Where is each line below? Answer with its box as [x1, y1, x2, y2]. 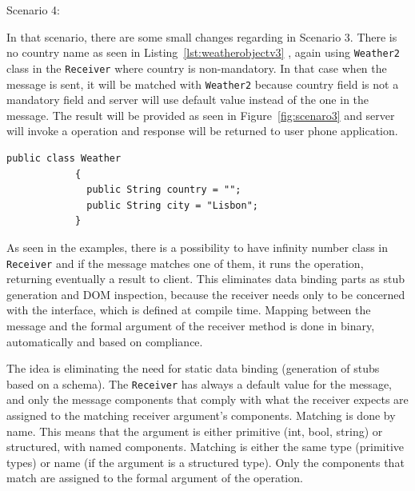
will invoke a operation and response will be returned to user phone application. [6, 122, 398, 139]
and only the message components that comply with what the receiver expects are [6, 391, 409, 408]
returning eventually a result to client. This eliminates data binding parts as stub [6, 270, 405, 287]
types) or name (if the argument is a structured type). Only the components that [6, 453, 405, 470]
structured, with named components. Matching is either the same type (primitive [6, 438, 405, 455]
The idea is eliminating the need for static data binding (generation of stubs [6, 360, 380, 377]
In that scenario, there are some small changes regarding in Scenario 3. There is [6, 28, 397, 45]
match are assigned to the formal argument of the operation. [6, 469, 303, 486]
